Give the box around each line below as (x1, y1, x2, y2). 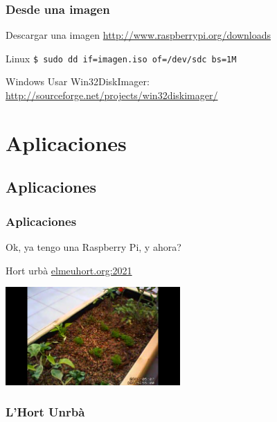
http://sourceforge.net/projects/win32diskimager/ (6, 88, 218, 103)
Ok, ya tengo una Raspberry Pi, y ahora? (6, 240, 181, 254)
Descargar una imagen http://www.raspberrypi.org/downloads (6, 28, 271, 42)
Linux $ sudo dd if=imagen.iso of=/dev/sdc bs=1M (6, 51, 237, 65)
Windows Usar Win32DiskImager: (6, 74, 150, 89)
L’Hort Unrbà (6, 403, 85, 421)
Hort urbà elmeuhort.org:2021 (6, 263, 132, 277)
